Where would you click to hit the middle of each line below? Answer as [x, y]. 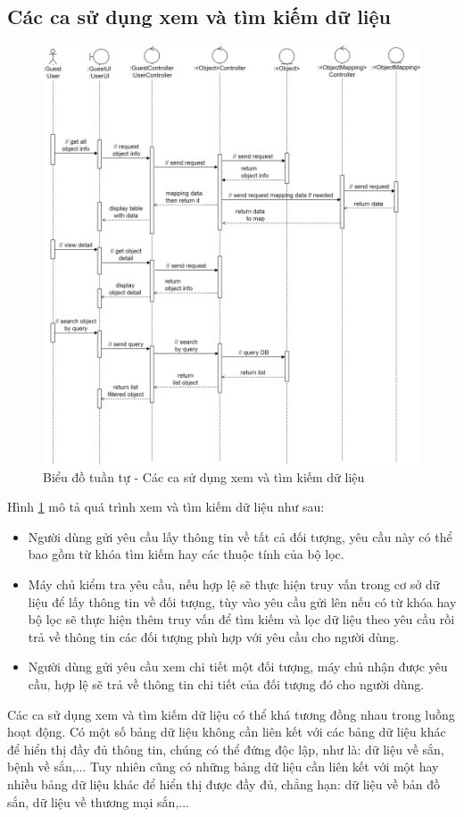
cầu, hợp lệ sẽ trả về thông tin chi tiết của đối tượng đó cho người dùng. [226, 684]
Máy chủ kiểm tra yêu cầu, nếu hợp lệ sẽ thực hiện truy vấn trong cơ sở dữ [234, 584]
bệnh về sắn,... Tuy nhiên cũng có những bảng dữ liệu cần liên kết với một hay [223, 767]
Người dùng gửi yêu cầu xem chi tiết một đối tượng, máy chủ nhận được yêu [238, 667]
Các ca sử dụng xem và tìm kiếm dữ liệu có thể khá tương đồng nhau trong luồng [231, 714]
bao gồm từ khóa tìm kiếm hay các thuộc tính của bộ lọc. [186, 554]
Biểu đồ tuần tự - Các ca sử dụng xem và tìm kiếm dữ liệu [204, 476]
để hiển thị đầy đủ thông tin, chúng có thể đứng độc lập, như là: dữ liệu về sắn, [226, 749]
